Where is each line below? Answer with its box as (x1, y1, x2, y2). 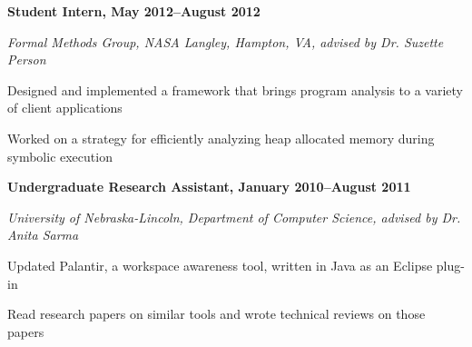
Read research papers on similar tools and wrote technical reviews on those (7, 304, 426, 323)
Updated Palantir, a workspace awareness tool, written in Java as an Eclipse (7, 255, 433, 274)
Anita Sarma (7, 225, 79, 244)
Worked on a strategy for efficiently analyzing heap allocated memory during (7, 128, 435, 147)
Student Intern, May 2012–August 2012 (7, 2, 261, 20)
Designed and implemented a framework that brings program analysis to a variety (7, 80, 464, 99)
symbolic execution (7, 146, 113, 165)
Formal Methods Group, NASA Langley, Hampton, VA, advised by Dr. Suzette (7, 32, 444, 51)
